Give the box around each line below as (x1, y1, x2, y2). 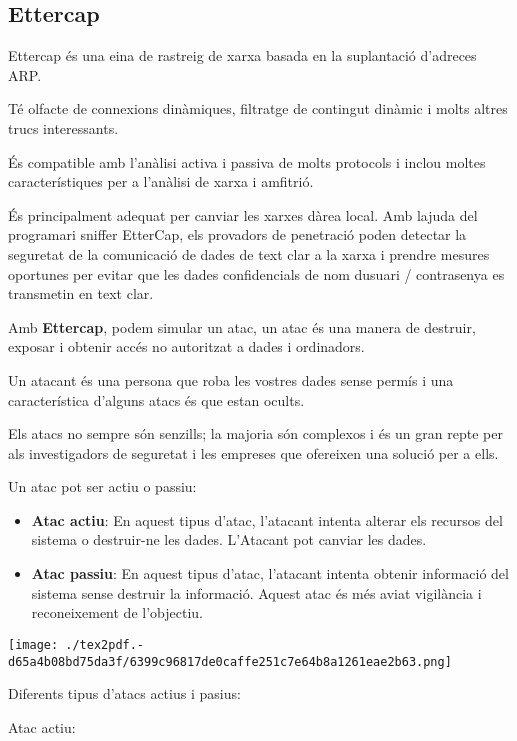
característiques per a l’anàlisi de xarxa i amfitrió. (8, 171, 314, 192)
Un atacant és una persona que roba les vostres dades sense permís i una (8, 369, 454, 390)
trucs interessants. (8, 117, 119, 138)
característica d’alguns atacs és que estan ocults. (8, 389, 305, 410)
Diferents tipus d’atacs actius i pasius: (8, 683, 241, 704)
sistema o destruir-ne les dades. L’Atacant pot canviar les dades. (31, 529, 427, 550)
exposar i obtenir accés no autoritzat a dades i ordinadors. (8, 336, 365, 357)
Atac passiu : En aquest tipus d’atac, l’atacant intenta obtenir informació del (31, 563, 509, 584)
